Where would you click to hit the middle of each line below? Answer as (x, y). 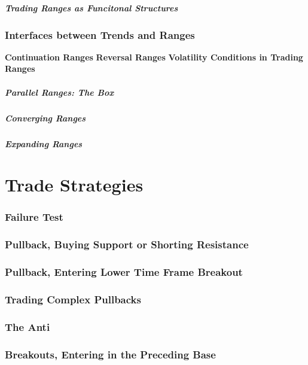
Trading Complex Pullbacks (73, 299)
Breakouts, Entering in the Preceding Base (110, 354)
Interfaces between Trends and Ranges (100, 34)
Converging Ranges (45, 118)
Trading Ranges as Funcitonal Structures (92, 7)
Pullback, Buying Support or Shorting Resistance (127, 244)
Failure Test (34, 217)
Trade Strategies (74, 185)
